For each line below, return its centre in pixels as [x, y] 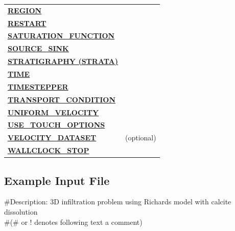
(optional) [140, 138]
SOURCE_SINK [38, 48]
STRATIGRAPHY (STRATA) [63, 61]
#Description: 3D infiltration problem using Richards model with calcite [118, 202]
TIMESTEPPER [38, 86]
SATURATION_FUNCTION [61, 36]
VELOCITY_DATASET [52, 138]
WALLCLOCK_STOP [49, 150]
